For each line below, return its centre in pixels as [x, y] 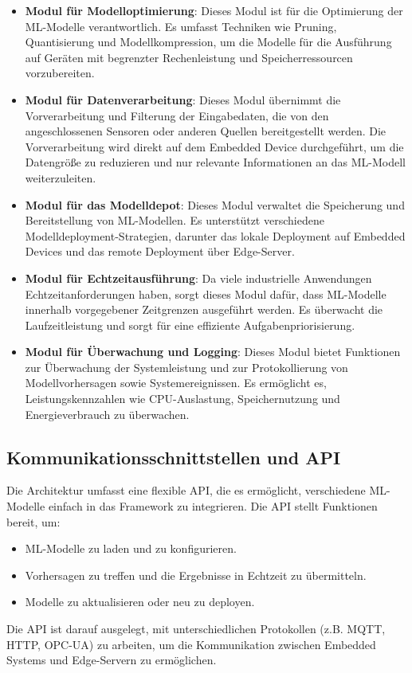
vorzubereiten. [60, 73]
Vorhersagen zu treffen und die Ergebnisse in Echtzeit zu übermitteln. [196, 575]
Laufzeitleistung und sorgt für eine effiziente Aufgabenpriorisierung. [190, 325]
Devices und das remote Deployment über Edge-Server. [160, 251]
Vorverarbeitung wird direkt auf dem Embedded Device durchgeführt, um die [214, 146]
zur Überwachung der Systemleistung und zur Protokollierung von [186, 367]
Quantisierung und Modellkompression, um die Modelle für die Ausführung [208, 42]
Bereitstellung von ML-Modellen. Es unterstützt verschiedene [175, 220]
